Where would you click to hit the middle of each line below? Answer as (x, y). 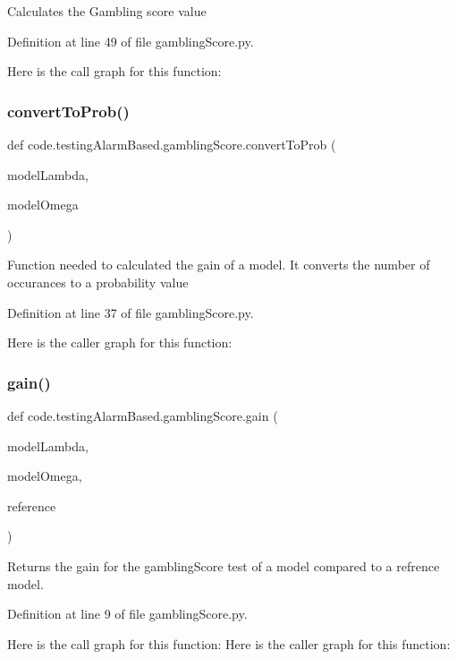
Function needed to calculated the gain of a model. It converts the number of (219, 265)
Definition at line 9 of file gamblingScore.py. (127, 614)
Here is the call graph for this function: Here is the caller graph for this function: (229, 643)
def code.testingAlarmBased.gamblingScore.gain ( (143, 415)
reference (32, 505)
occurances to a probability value (98, 282)
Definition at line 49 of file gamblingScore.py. (131, 41)
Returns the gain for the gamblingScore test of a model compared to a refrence (224, 565)
